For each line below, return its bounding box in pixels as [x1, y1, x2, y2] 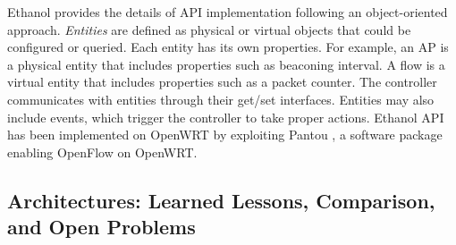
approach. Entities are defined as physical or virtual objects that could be [7, 20, 411, 38]
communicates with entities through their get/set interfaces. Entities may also [7, 89, 435, 108]
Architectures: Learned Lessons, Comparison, [7, 186, 435, 214]
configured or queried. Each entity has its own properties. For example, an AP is [7, 38, 449, 56]
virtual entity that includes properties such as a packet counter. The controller [7, 72, 437, 91]
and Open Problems [7, 213, 196, 241]
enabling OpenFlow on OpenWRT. [7, 142, 198, 161]
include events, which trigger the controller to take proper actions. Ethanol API [7, 107, 444, 126]
